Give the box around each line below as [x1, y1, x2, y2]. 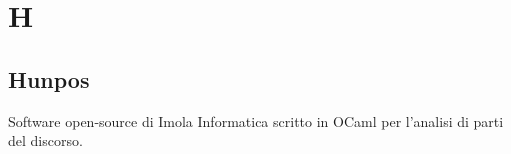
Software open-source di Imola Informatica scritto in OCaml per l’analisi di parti [8, 110, 504, 131]
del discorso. [8, 130, 83, 151]
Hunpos [8, 63, 90, 94]
